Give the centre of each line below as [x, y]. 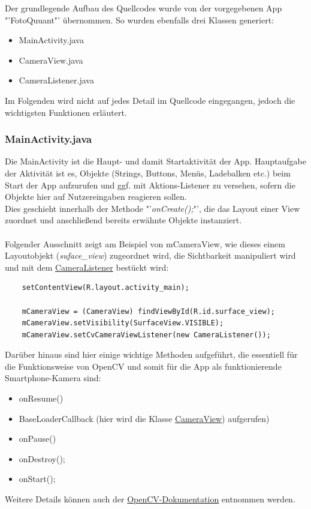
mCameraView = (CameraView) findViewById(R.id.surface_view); [149, 311]
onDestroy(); [42, 458]
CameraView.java [51, 60]
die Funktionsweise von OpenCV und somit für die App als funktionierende [143, 366]
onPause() [37, 438]
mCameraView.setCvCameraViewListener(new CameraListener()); [146, 335]
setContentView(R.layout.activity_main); [105, 288]
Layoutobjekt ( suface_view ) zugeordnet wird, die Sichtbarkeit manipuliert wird [150, 255]
